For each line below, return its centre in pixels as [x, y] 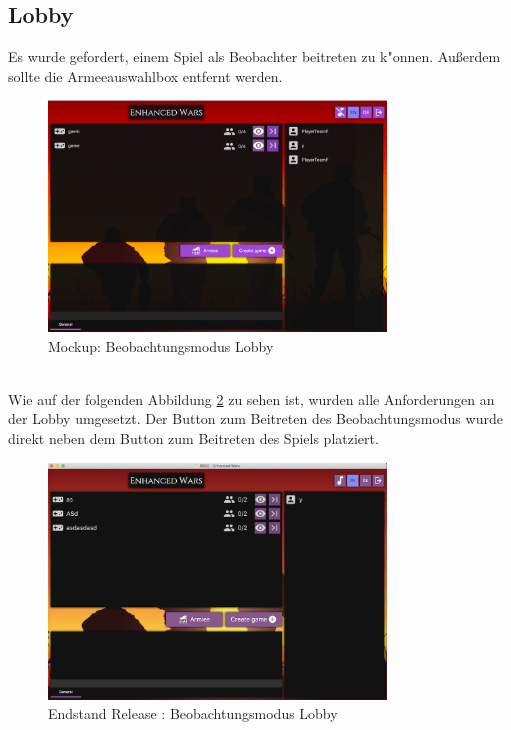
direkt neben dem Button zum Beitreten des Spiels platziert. [193, 438]
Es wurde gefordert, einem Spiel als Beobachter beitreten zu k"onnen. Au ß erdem [254, 56]
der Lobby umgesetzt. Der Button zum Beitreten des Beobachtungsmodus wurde [255, 418]
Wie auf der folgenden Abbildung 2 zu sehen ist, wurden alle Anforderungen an [251, 398]
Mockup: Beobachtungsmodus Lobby [161, 345]
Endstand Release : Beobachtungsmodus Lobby [193, 713]
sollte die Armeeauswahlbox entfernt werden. [145, 75]
